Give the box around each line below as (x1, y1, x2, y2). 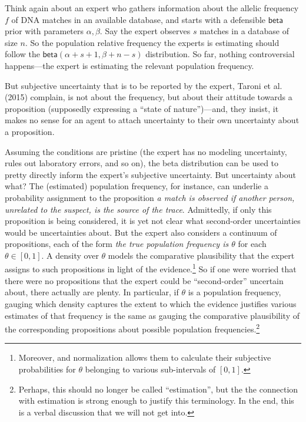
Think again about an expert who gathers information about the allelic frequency (5, 2, 299, 14)
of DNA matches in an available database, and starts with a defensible (11, 13, 266, 25)
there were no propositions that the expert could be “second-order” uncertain (5, 274, 284, 286)
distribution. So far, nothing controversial (145, 48, 295, 60)
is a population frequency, (188, 286, 281, 298)
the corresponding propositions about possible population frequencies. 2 (5, 321, 260, 335)
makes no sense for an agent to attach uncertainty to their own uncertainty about (5, 114, 300, 126)
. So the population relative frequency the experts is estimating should (25, 36, 280, 48)
